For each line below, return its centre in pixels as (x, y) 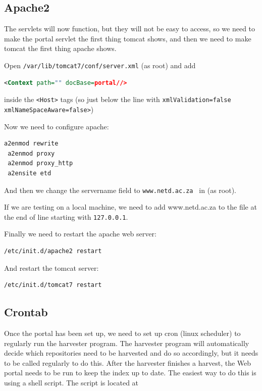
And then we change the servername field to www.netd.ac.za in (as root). (120, 190)
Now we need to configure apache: (57, 126)
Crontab (26, 312)
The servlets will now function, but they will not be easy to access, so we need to (130, 29)
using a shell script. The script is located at (71, 382)
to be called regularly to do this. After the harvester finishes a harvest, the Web (128, 362)
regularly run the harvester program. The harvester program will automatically (127, 343)
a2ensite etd (30, 173)
